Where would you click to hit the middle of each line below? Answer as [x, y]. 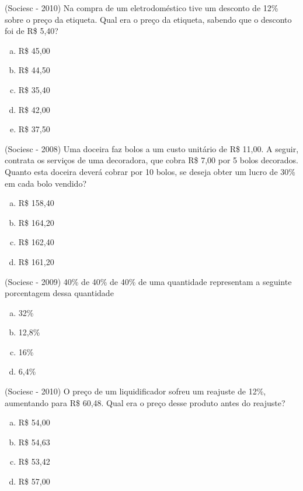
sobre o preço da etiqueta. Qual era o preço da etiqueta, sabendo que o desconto [148, 19]
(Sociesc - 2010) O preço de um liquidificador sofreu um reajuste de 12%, [135, 391]
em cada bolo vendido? [46, 183]
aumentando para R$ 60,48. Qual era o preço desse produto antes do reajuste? [145, 402]
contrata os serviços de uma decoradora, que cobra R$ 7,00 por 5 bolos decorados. [151, 160]
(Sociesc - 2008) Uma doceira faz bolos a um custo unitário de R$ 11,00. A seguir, [152, 148]
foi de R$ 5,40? [32, 31]
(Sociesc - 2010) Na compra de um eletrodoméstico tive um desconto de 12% [142, 8]
